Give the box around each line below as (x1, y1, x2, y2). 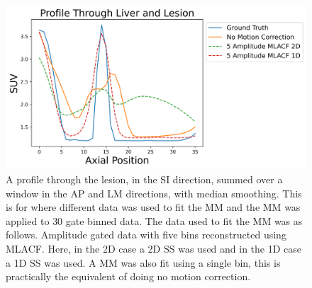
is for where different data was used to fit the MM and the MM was (6, 200, 301, 214)
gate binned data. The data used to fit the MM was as (65, 213, 303, 228)
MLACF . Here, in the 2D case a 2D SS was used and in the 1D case (6, 241, 302, 256)
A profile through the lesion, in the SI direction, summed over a (6, 172, 283, 187)
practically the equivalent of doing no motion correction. (6, 269, 251, 284)
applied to (6, 213, 50, 228)
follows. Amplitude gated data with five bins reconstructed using (6, 227, 286, 242)
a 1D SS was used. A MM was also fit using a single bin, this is (6, 255, 281, 270)
